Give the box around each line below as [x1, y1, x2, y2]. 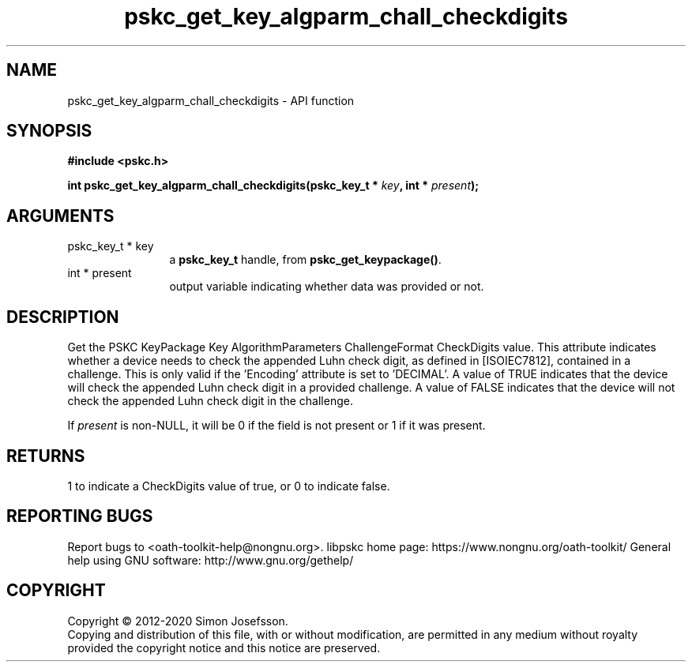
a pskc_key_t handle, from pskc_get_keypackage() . [169, 253, 442, 267]
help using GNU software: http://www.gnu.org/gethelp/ [67, 553, 354, 567]
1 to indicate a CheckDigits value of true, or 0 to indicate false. [67, 478, 390, 493]
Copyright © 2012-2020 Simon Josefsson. [67, 614, 288, 628]
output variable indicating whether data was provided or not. [169, 280, 484, 294]
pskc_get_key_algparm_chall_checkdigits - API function [67, 93, 355, 107]
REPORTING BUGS [6, 506, 153, 527]
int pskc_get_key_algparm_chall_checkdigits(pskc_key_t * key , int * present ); [67, 178, 480, 193]
